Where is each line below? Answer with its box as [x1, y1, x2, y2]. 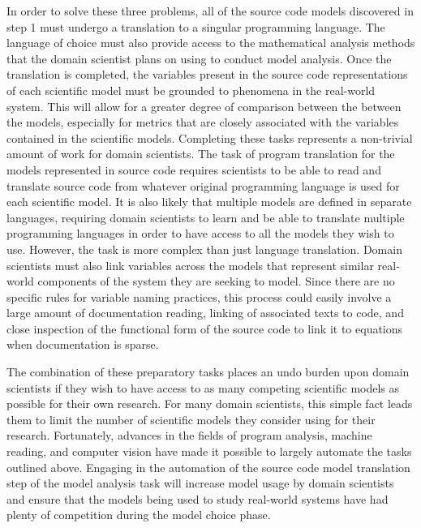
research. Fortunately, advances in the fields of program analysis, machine [6, 427, 372, 444]
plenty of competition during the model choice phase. [6, 506, 271, 523]
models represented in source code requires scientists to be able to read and [6, 161, 381, 178]
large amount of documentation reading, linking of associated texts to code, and [6, 304, 404, 321]
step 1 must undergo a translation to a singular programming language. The [6, 18, 385, 35]
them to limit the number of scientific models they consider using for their [6, 410, 376, 427]
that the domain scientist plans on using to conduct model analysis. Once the [6, 49, 392, 67]
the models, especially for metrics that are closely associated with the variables [6, 114, 399, 131]
